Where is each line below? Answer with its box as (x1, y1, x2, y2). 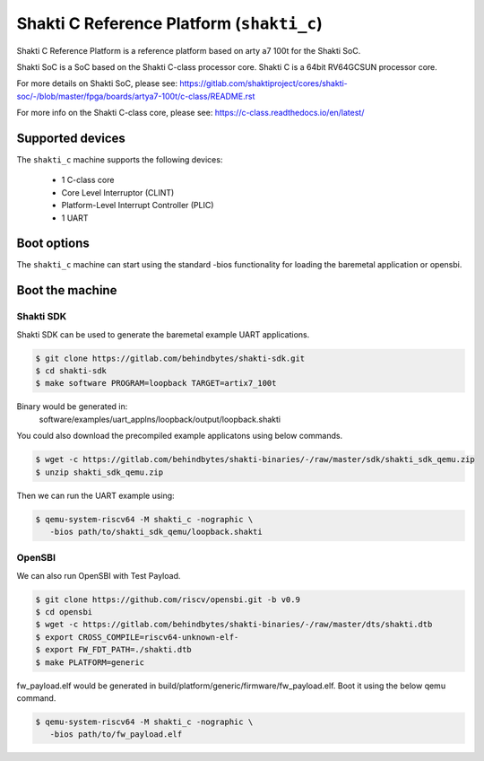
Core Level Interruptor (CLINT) (61, 187, 175, 197)
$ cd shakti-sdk (35, 366, 108, 376)
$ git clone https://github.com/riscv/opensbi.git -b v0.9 (35, 594, 300, 605)
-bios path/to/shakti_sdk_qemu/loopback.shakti (49, 526, 264, 537)
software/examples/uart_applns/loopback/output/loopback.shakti (39, 414, 281, 424)
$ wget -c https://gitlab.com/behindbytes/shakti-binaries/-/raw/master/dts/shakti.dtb (35, 619, 433, 630)
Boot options (16, 236, 90, 251)
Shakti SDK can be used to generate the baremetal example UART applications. (16, 328, 310, 340)
